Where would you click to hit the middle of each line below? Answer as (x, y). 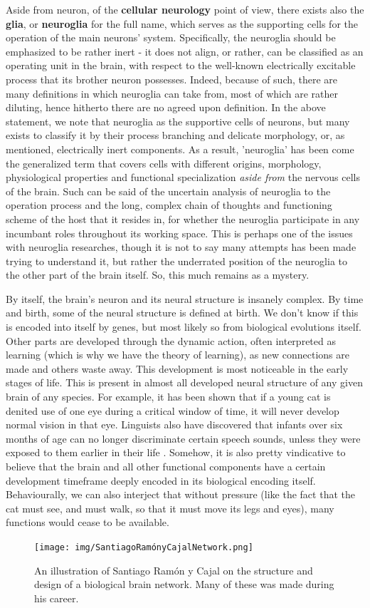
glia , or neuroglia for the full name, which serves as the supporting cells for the (182, 23)
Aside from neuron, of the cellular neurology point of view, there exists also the (185, 9)
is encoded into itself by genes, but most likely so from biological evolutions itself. (184, 327)
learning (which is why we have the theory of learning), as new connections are (178, 355)
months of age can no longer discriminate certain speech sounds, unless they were (183, 438)
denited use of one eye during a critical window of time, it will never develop (173, 410)
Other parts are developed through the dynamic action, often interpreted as (171, 340)
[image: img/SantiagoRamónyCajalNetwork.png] (144, 547)
